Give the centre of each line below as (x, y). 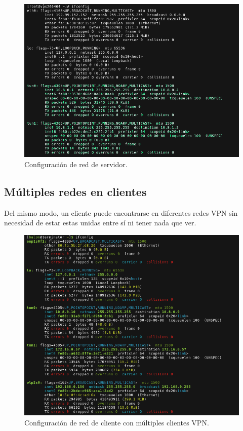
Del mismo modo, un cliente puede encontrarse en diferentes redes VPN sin (121, 212)
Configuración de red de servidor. (76, 164)
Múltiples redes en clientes (75, 192)
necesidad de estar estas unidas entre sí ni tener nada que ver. (100, 223)
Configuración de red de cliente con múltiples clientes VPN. (117, 422)
